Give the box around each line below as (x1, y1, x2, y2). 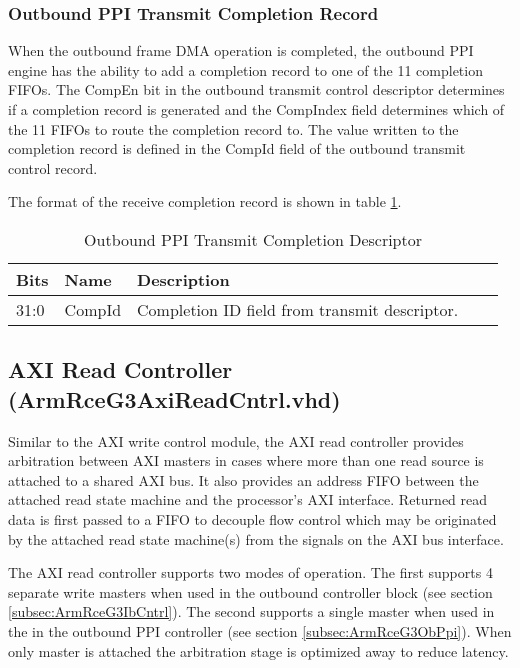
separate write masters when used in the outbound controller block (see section (8, 581, 493, 602)
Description (137, 267, 230, 291)
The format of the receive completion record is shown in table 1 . (8, 191, 402, 212)
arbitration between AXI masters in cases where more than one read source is (8, 450, 484, 471)
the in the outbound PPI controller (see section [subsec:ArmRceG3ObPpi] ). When (8, 620, 512, 641)
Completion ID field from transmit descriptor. (137, 297, 459, 321)
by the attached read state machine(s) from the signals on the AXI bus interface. (8, 528, 504, 549)
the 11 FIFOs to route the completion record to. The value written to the (8, 118, 459, 139)
